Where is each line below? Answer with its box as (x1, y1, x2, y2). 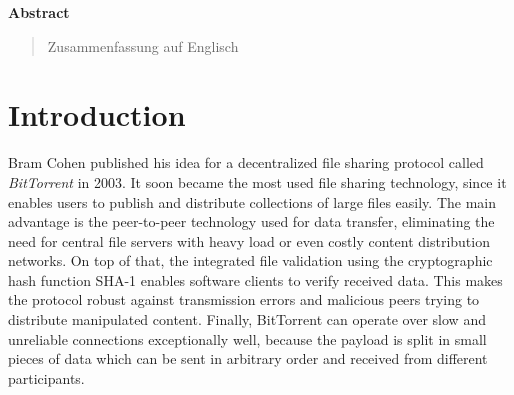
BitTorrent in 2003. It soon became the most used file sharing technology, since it (8, 171, 507, 192)
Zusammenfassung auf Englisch (47, 35, 239, 56)
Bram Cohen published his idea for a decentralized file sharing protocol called (8, 152, 484, 173)
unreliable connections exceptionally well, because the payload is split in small (8, 328, 487, 349)
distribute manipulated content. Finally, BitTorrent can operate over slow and (8, 309, 486, 330)
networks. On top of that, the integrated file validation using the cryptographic (8, 250, 493, 271)
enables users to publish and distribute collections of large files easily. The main (8, 191, 497, 212)
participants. (8, 367, 85, 388)
